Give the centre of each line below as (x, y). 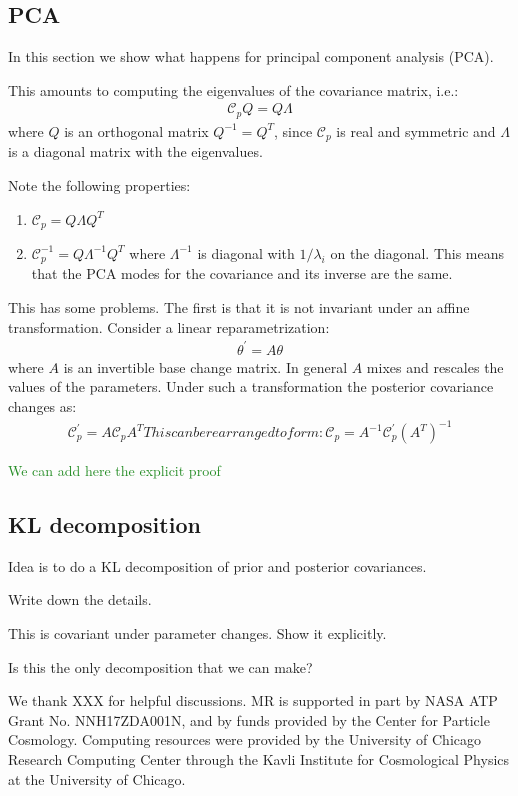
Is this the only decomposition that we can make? (160, 666)
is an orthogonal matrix (136, 130)
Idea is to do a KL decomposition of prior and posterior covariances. (217, 565)
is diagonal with (246, 252)
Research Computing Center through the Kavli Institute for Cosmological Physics (259, 759)
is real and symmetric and (416, 130)
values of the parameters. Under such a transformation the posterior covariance (251, 386)
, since (293, 130)
